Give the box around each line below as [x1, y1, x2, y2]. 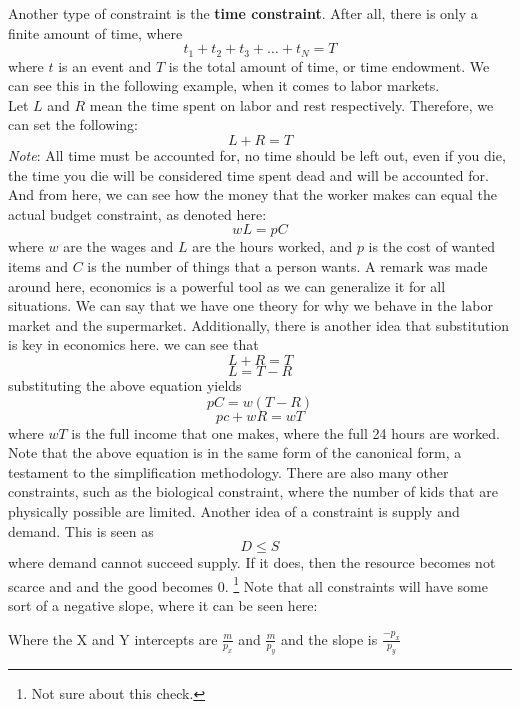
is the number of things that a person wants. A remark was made [87, 255, 488, 276]
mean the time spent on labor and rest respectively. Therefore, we [89, 94, 494, 115]
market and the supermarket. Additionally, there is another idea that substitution [8, 314, 510, 335]
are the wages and [63, 236, 174, 257]
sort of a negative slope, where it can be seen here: [8, 594, 318, 615]
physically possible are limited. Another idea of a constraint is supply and [8, 500, 460, 521]
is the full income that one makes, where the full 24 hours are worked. [71, 422, 500, 443]
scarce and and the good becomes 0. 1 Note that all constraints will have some [8, 572, 488, 596]
